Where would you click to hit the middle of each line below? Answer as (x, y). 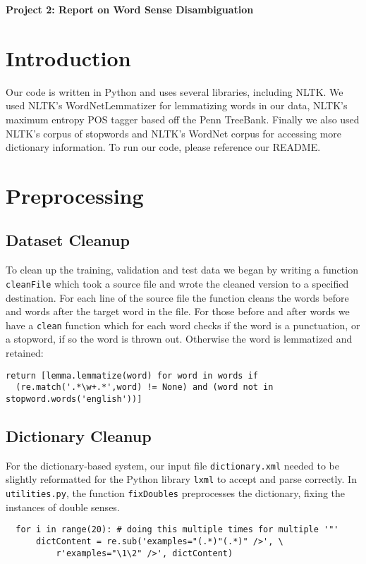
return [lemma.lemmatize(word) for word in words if (132, 375)
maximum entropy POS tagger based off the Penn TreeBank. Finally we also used (183, 119)
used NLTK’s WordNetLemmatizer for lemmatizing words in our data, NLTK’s (177, 105)
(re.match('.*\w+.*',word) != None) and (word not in (145, 387)
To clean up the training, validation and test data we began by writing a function (182, 270)
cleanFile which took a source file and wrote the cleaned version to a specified (177, 283)
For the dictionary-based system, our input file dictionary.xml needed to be (172, 465)
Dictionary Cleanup (79, 435)
